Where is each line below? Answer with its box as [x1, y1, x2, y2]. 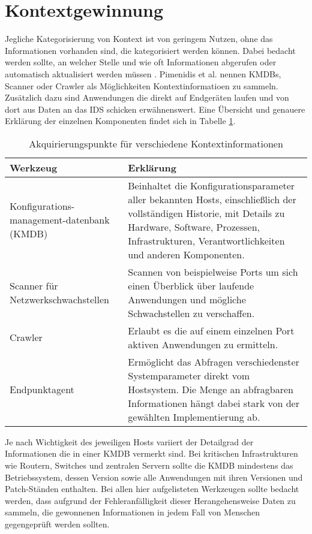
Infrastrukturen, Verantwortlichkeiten [128, 233, 285, 248]
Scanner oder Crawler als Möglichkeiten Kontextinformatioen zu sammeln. [5, 79, 278, 92]
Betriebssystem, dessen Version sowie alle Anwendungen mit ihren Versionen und [5, 470, 303, 483]
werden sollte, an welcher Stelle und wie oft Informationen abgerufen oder [5, 56, 277, 68]
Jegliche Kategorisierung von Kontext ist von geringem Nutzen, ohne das [5, 32, 273, 45]
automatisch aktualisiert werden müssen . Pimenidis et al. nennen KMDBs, [5, 67, 281, 80]
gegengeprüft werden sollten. [5, 518, 110, 530]
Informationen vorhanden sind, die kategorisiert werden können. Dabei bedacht [5, 44, 296, 56]
